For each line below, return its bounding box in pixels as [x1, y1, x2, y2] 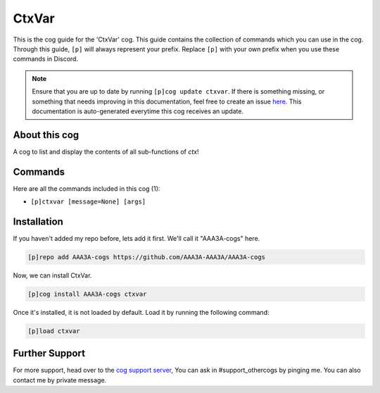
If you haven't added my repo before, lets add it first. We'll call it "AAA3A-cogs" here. [13, 235, 260, 242]
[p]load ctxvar [27, 327, 80, 335]
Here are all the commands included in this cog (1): [13, 184, 160, 193]
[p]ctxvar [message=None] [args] [30, 198, 146, 206]
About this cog [13, 129, 80, 141]
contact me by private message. [13, 375, 107, 384]
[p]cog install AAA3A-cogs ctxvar [27, 289, 147, 298]
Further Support [13, 347, 86, 359]
